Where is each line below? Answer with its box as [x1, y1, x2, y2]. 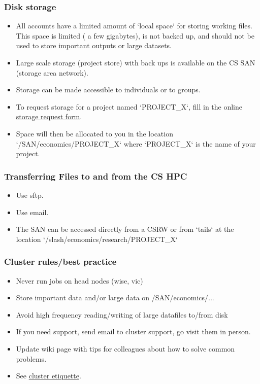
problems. [16, 353, 47, 364]
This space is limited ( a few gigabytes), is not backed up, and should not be [16, 30, 254, 41]
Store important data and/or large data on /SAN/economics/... [16, 292, 214, 303]
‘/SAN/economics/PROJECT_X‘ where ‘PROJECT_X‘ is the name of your [16, 138, 256, 149]
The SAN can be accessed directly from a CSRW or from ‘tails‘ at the [16, 224, 234, 234]
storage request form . [16, 111, 82, 122]
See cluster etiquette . [16, 370, 81, 381]
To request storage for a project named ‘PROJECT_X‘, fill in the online [16, 101, 243, 112]
